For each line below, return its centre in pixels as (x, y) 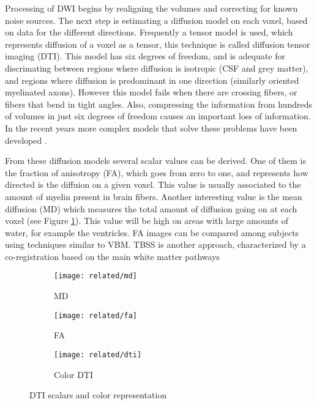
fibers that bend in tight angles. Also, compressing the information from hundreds (158, 104)
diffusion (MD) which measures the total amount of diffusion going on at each (151, 208)
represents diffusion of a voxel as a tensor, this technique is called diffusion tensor (158, 44)
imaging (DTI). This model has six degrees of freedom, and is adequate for (145, 56)
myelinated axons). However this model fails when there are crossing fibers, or (151, 92)
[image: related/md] (96, 276)
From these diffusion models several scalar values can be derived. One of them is (155, 161)
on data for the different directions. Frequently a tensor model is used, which (149, 32)
